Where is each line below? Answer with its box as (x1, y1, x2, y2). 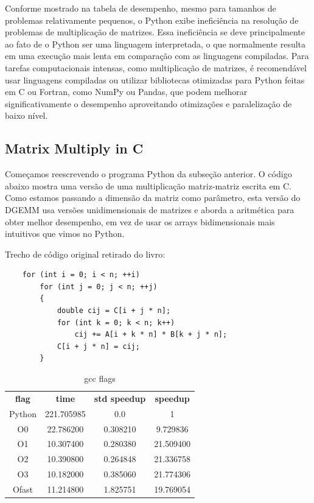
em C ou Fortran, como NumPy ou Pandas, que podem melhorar (5, 85, 248, 98)
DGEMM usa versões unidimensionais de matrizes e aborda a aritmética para (5, 203, 295, 216)
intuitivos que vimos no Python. (5, 227, 125, 240)
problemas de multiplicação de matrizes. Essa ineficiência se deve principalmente (5, 26, 305, 38)
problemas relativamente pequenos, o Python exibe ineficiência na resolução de (5, 13, 299, 26)
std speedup (94, 392, 146, 404)
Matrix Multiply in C (5, 139, 144, 158)
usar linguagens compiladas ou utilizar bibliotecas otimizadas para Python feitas (5, 73, 305, 86)
